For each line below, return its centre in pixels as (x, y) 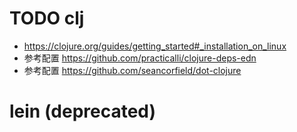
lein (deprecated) (83, 111)
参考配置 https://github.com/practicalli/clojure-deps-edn (140, 58)
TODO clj (47, 18)
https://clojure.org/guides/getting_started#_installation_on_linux (155, 46)
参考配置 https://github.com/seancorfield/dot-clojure (132, 70)
